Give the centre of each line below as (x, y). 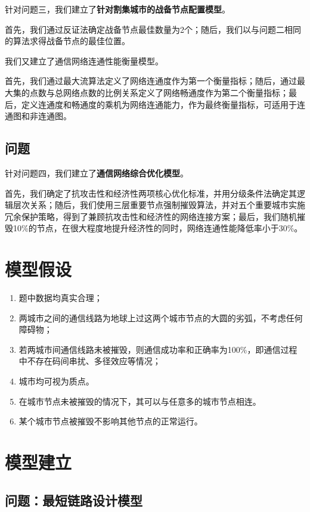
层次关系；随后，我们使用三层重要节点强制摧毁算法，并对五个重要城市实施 (159, 205)
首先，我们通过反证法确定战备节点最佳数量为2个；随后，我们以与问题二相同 (153, 29)
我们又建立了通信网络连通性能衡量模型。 (84, 60)
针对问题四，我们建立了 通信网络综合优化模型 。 (97, 173)
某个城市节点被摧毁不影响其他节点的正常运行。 (111, 421)
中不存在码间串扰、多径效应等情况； (90, 361)
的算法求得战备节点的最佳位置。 (67, 41)
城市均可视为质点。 (56, 381)
